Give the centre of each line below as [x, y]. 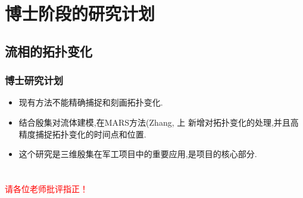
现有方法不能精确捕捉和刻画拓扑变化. [91, 102]
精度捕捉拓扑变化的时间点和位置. [82, 134]
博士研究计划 [34, 80]
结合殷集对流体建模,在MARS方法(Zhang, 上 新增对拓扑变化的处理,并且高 [159, 122]
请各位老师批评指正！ [46, 188]
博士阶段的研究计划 [80, 13]
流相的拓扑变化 [49, 51]
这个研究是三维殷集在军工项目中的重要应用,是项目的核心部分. [138, 154]
